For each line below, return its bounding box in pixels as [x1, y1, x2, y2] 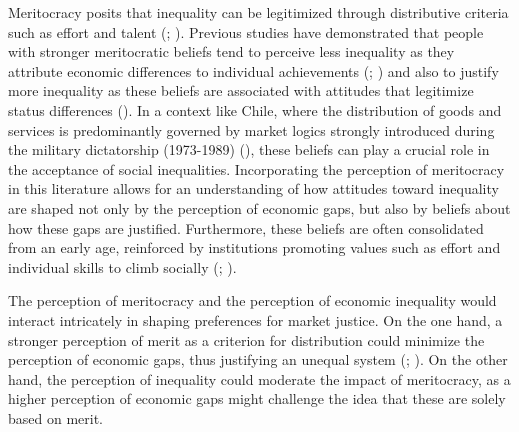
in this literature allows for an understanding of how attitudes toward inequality [8, 178, 499, 199]
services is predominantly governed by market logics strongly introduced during [8, 119, 495, 140]
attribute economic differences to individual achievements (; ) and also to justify [8, 60, 499, 81]
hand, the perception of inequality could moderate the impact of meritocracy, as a [8, 368, 511, 389]
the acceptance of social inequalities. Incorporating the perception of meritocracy [8, 158, 505, 179]
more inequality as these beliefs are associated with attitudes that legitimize [8, 80, 474, 101]
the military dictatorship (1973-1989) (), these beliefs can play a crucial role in [8, 139, 490, 160]
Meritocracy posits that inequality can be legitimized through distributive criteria [8, 2, 509, 22]
